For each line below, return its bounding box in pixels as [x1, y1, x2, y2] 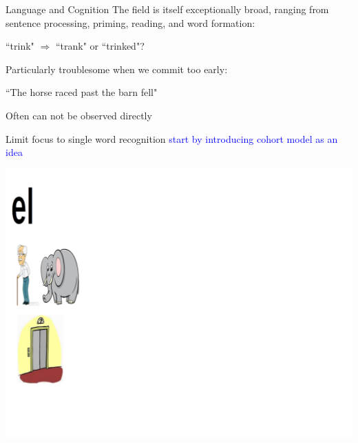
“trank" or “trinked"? [55, 39, 145, 53]
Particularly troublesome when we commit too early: [6, 61, 228, 76]
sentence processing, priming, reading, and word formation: [6, 15, 255, 30]
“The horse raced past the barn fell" [6, 85, 158, 99]
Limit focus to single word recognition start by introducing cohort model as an [6, 131, 338, 146]
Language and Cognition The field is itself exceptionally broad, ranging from [6, 2, 329, 16]
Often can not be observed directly [6, 108, 152, 122]
